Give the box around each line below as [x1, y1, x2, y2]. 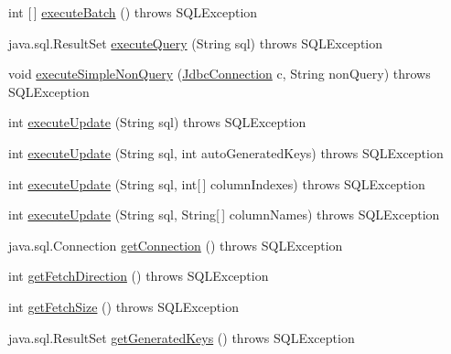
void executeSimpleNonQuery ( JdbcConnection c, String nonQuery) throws [8, 64, 431, 83]
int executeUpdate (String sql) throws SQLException [8, 113, 306, 132]
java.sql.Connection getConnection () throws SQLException [8, 235, 343, 254]
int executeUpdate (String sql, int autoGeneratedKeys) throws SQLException [8, 143, 444, 162]
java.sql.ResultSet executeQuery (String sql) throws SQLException [8, 33, 382, 52]
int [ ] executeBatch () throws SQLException [8, 3, 258, 21]
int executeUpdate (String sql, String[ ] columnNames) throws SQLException [8, 205, 440, 224]
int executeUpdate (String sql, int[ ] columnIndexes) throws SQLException [8, 174, 425, 193]
